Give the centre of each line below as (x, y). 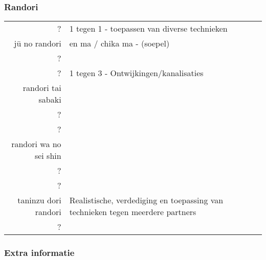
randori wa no (36, 144)
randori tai (42, 88)
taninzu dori (39, 200)
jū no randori (38, 43)
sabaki (50, 100)
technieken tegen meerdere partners (133, 212)
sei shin (48, 156)
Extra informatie (39, 253)
